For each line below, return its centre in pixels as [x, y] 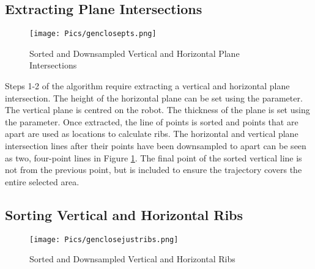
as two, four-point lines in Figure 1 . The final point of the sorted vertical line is [154, 157]
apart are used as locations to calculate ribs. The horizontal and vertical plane [152, 134]
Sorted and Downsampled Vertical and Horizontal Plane [135, 53]
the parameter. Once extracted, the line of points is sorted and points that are [152, 121]
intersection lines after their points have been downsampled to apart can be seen [156, 146]
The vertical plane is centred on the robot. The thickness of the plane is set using [157, 110]
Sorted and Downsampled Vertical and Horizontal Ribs [132, 259]
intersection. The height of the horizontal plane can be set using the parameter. [154, 98]
